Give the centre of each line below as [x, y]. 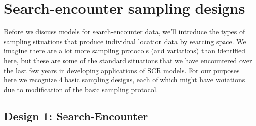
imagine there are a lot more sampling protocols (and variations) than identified [125, 51]
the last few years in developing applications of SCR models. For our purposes [122, 70]
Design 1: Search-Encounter [76, 115]
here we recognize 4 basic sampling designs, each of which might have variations [125, 80]
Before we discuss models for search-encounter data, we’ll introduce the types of [125, 32]
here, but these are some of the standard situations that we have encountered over [128, 60]
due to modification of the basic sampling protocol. [81, 89]
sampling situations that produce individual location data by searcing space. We [125, 41]
